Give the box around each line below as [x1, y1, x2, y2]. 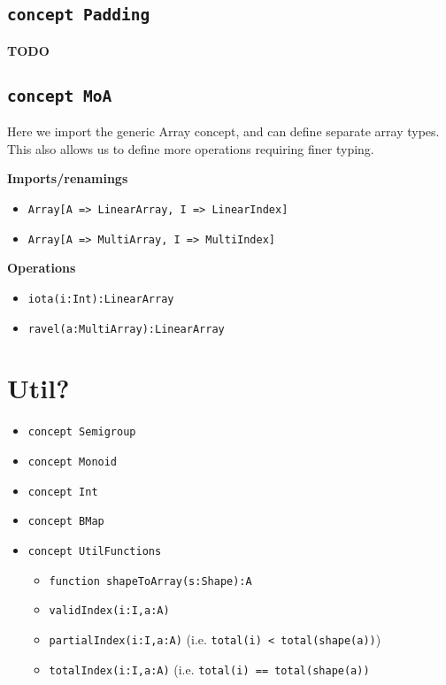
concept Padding [7, 5, 150, 25]
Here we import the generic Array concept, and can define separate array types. [7, 122, 440, 141]
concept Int [27, 485, 98, 498]
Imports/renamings [7, 169, 128, 188]
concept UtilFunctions [27, 544, 162, 558]
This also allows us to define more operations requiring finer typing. [7, 139, 374, 158]
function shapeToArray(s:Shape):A [49, 574, 252, 588]
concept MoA [7, 86, 112, 105]
